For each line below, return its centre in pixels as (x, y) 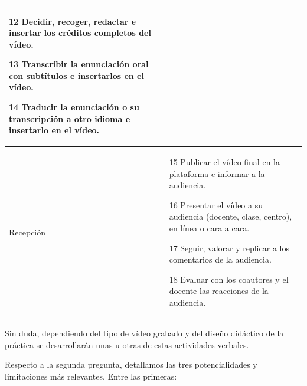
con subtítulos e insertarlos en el (76, 75)
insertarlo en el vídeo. (54, 130)
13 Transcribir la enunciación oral (79, 64)
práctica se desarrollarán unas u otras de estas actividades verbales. (127, 344)
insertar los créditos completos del (80, 33)
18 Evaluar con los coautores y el (229, 279)
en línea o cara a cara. (209, 228)
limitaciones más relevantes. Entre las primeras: (91, 376)
